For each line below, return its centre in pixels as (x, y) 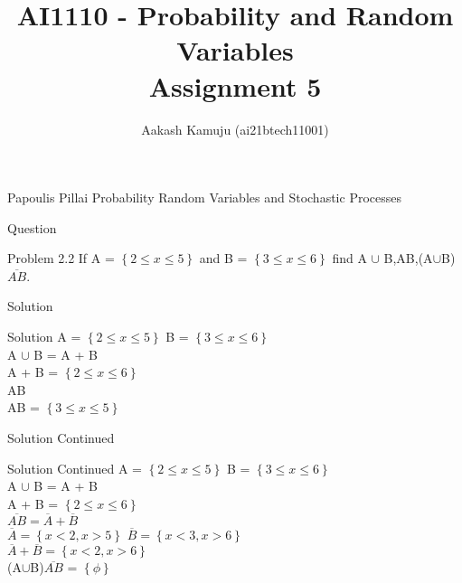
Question (32, 227)
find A (349, 258)
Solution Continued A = (75, 468)
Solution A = (44, 337)
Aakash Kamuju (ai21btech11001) (235, 129)
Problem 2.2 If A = (61, 258)
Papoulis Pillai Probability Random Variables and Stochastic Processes (204, 197)
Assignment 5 (235, 85)
